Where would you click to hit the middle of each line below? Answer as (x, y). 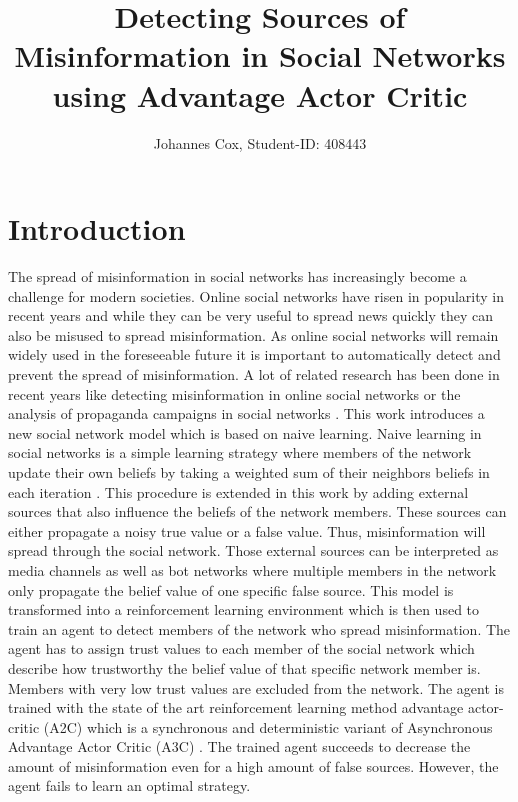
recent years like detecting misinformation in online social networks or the (234, 393)
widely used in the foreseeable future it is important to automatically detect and (254, 354)
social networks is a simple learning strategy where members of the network (240, 452)
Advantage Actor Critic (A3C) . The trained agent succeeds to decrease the (239, 746)
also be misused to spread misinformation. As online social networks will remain (253, 334)
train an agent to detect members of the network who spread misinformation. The (259, 628)
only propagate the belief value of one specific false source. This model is (231, 589)
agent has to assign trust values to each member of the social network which (241, 648)
